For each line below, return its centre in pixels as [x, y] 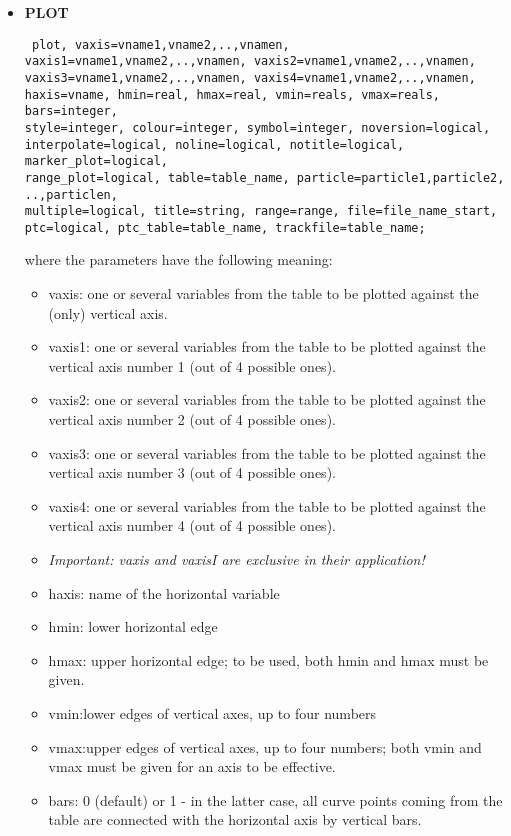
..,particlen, [71, 194]
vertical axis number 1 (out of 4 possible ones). [192, 365]
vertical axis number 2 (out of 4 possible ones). [192, 419]
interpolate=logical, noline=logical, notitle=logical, [214, 144]
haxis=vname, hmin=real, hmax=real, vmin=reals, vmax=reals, [232, 94]
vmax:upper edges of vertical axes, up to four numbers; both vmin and [265, 746]
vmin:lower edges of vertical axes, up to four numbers [212, 712]
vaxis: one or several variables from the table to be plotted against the [263, 293]
